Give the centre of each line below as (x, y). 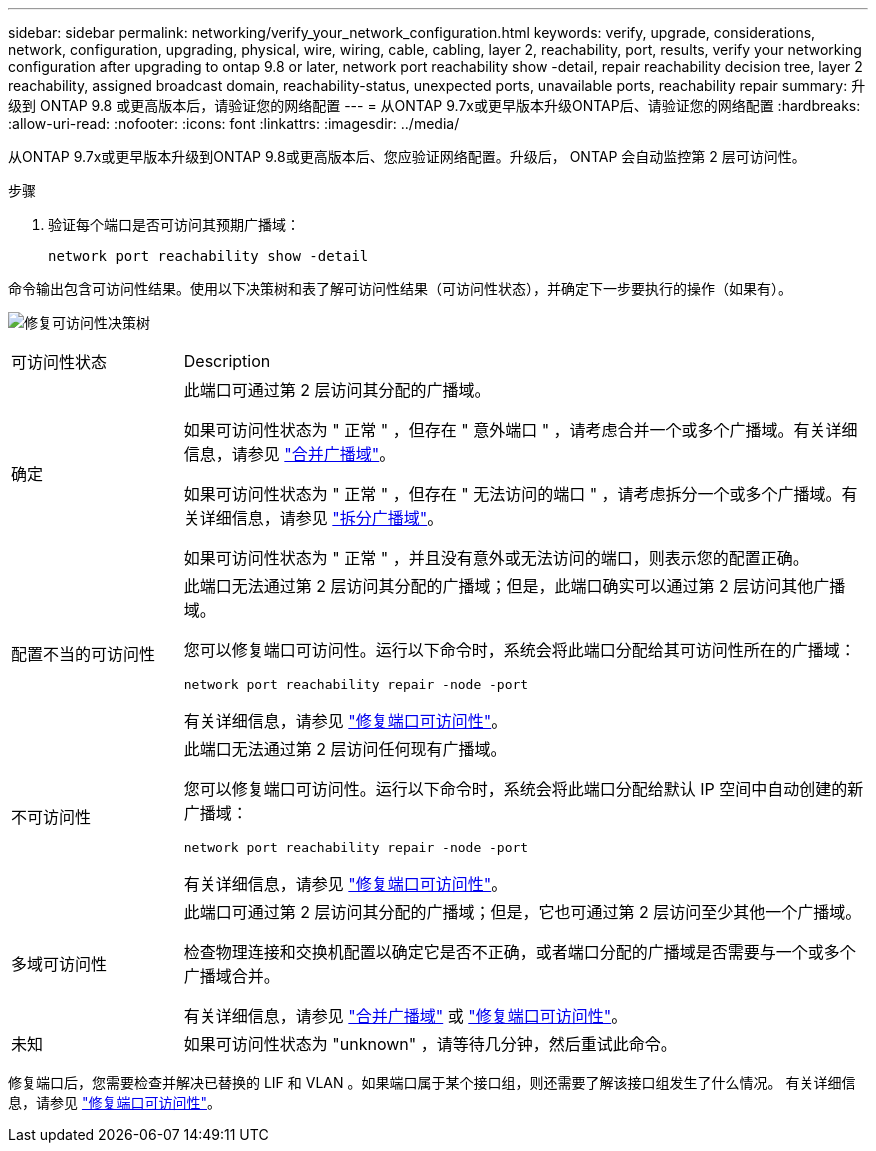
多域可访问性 (59, 964)
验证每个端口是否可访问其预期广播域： (174, 224)
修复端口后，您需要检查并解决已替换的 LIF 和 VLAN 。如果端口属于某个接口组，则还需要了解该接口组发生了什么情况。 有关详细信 (432, 1082)
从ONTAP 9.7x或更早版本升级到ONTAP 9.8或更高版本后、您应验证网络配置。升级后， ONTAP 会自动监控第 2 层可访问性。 (407, 156)
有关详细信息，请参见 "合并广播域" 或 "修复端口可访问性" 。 (405, 1016)
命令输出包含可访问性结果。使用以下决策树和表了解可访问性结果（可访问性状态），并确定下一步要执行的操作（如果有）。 (400, 288)
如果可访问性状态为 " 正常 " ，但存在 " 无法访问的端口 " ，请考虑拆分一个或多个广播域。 (512, 494)
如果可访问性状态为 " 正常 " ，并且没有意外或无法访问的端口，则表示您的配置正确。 (496, 558)
